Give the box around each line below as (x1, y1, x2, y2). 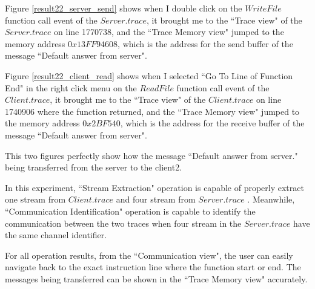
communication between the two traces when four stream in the (5, 216, 242, 229)
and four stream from (116, 193, 196, 206)
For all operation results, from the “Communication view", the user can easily (5, 248, 293, 261)
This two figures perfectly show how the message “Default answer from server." (5, 149, 298, 161)
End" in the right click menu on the (5, 81, 137, 94)
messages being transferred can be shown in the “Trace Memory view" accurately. (5, 272, 308, 285)
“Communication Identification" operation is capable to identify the (5, 204, 256, 217)
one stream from (5, 193, 66, 206)
